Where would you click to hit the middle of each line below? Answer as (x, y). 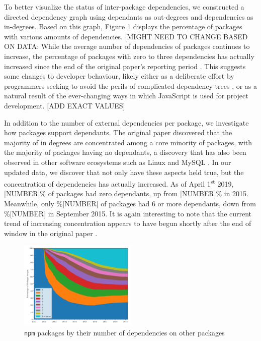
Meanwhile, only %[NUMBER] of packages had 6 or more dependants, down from (130, 203)
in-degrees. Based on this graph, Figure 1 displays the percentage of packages (123, 26)
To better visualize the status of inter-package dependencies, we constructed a (124, 7)
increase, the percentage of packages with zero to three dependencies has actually (129, 56)
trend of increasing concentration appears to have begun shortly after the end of (128, 223)
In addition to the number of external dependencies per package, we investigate (126, 122)
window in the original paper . (51, 233)
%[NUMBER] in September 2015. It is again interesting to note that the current (128, 213)
